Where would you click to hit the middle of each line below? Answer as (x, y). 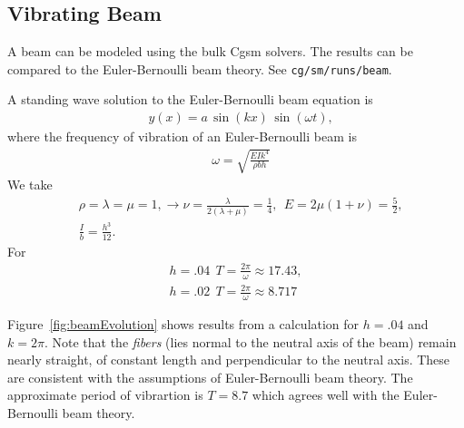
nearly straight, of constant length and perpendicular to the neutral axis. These (229, 360)
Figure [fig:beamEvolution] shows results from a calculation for (183, 323)
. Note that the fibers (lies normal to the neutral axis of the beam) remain (250, 341)
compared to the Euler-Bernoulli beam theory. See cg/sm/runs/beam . (200, 68)
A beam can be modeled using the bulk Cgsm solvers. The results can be (210, 51)
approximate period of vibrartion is (105, 395)
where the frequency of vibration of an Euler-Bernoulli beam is (182, 136)
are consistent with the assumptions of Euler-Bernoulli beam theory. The (210, 377)
